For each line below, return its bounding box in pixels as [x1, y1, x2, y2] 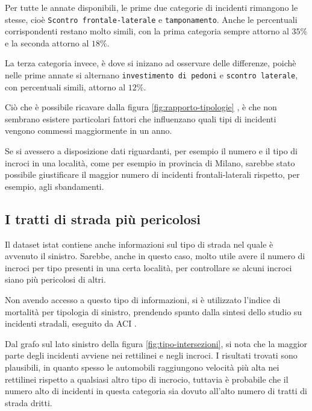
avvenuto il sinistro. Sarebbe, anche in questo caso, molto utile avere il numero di [5, 249, 305, 262]
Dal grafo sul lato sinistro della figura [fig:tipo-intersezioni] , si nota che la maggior [5, 337, 308, 350]
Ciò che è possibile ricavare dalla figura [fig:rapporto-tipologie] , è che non [5, 101, 277, 113]
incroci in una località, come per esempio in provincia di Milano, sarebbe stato [5, 156, 295, 169]
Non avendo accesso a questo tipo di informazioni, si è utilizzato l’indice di [5, 293, 281, 306]
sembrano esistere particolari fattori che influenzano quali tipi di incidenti [5, 112, 276, 125]
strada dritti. [5, 396, 52, 409]
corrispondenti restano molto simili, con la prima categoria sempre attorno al [5, 25, 289, 37]
